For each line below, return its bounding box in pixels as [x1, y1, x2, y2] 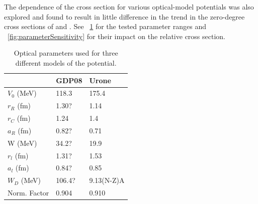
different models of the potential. [15, 57, 117, 68]
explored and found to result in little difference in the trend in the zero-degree [4, 11, 245, 22]
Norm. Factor [8, 187, 49, 198]
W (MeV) [8, 137, 37, 148]
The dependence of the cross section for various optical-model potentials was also [4, 2, 254, 12]
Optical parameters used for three [14, 48, 118, 58]
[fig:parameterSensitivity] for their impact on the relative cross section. [8, 31, 226, 41]
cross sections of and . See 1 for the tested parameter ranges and [4, 21, 206, 32]
